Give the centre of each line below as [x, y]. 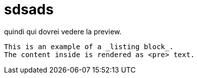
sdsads [29, 9]
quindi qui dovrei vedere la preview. [63, 31]
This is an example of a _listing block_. [89, 46]
